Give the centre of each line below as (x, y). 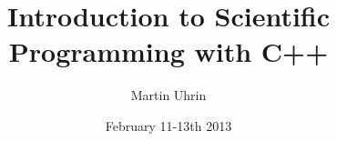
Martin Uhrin (168, 95)
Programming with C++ (168, 51)
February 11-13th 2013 (168, 125)
